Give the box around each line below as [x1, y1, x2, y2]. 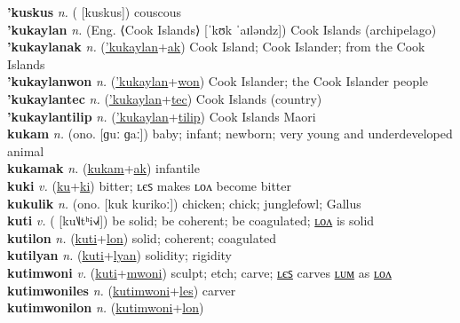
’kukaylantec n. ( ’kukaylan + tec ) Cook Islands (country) [7, 89, 322, 107]
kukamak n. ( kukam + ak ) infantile [7, 159, 200, 177]
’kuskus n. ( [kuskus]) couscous [7, 3, 181, 20]
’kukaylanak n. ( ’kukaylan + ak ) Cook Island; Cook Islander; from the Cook [7, 37, 425, 56]
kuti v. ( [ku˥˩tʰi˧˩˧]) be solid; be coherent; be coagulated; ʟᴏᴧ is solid [7, 211, 375, 230]
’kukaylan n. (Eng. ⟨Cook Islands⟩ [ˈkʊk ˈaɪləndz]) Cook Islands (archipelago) [7, 20, 437, 38]
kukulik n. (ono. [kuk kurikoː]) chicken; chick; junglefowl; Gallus [7, 193, 361, 212]
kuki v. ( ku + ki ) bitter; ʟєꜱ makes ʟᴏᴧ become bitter [7, 176, 292, 194]
